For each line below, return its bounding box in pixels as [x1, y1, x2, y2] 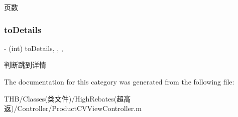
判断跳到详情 [4, 59, 46, 70]
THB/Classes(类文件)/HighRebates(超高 [4, 93, 131, 103]
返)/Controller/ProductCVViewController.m [4, 103, 142, 113]
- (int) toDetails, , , [4, 42, 63, 53]
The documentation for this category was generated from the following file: [4, 76, 234, 86]
